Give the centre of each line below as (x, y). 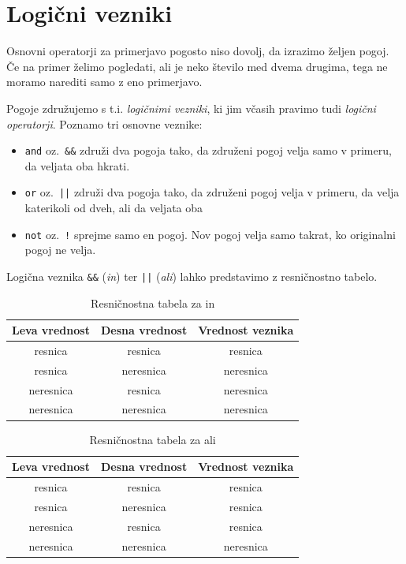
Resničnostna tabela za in (153, 303)
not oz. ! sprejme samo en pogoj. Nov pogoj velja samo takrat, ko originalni (210, 234)
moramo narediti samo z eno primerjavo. (104, 82)
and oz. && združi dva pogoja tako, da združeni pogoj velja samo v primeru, (208, 150)
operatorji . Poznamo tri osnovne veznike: (104, 123)
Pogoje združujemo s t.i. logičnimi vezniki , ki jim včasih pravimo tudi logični (191, 108)
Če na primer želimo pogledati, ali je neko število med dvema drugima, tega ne (197, 66)
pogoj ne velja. (60, 250)
